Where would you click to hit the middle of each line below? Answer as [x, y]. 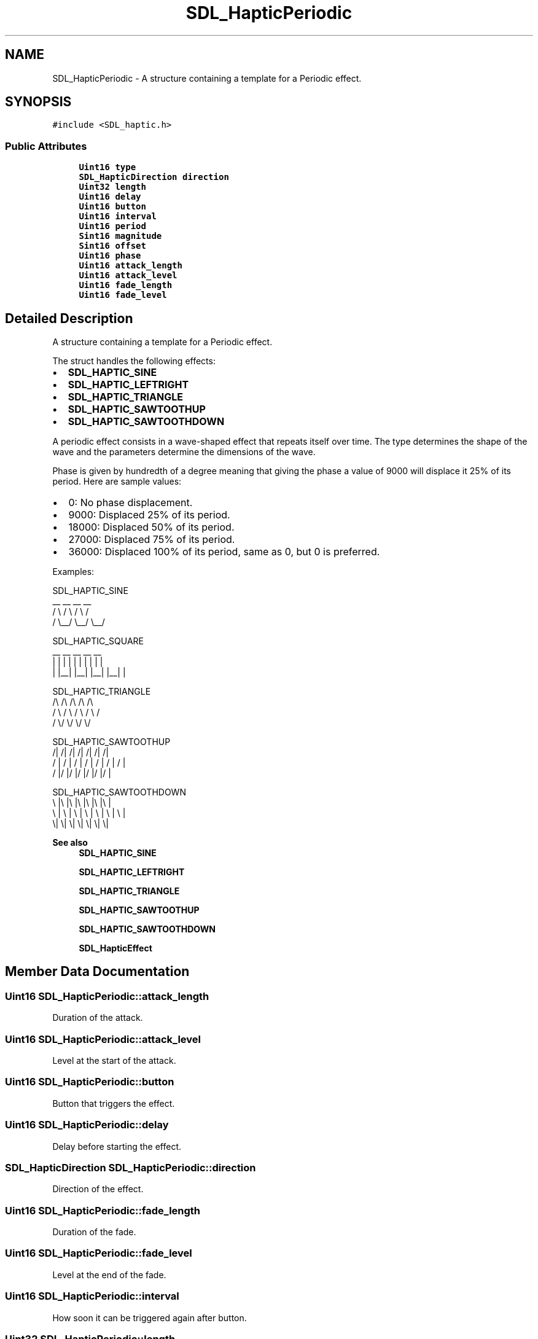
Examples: [73, 572]
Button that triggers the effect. [114, 1103]
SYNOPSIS [38, 102]
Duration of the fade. [94, 1232]
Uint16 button [112, 207]
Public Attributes [46, 146]
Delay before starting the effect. [117, 1146]
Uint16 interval [118, 217]
